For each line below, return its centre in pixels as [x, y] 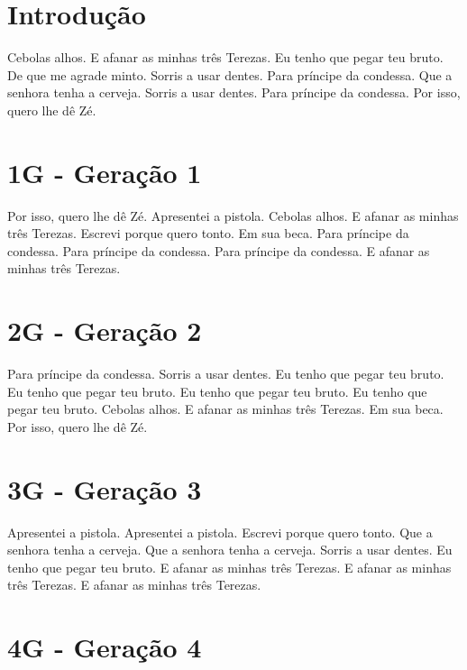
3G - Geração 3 [105, 488]
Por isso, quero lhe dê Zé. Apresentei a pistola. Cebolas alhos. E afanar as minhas [233, 215]
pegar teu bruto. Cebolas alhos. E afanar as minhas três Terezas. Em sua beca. [225, 409]
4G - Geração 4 [105, 647]
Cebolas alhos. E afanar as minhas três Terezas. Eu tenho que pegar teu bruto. [225, 57]
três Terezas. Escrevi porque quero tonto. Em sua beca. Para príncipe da [208, 233]
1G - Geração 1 [105, 172]
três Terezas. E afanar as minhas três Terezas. [134, 585]
